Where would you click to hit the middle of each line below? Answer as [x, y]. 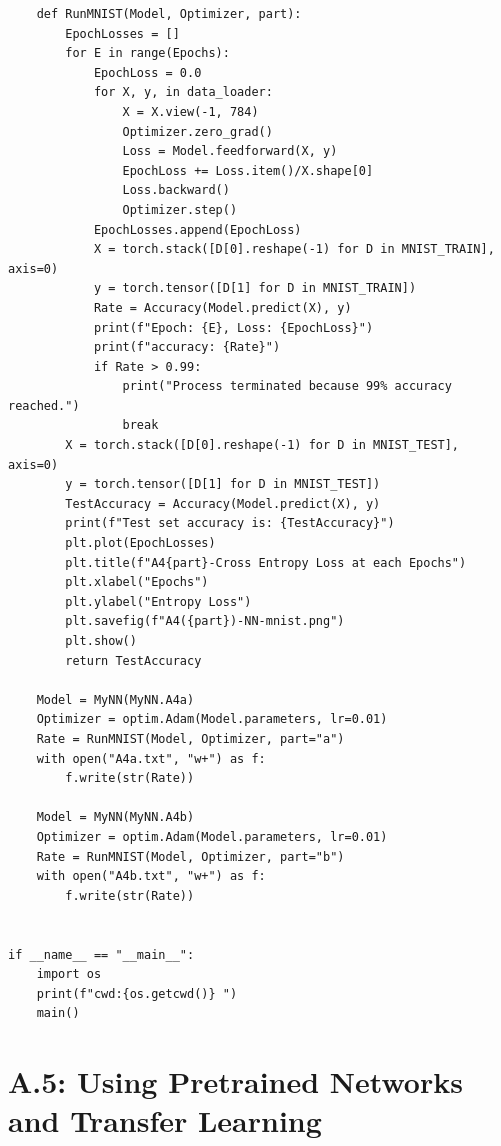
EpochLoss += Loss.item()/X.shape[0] [248, 170]
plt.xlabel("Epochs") [137, 582]
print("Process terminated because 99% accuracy [287, 386]
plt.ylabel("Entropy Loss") [158, 601]
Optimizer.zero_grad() [197, 131]
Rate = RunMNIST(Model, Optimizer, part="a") [190, 738]
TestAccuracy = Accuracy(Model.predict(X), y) [223, 503]
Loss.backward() [176, 190]
